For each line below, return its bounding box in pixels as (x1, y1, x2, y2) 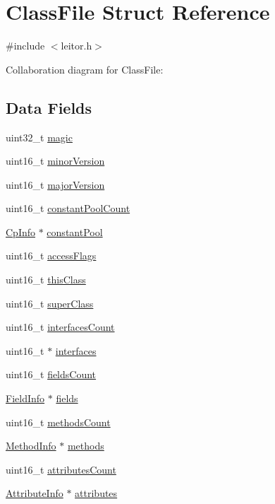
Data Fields (6, 96, 92, 118)
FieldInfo (6, 391, 45, 406)
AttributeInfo (6, 486, 63, 500)
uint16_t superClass (6, 295, 94, 310)
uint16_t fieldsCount (6, 367, 97, 382)
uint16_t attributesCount (6, 462, 116, 476)
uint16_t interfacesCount (6, 320, 115, 334)
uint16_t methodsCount (6, 414, 111, 429)
